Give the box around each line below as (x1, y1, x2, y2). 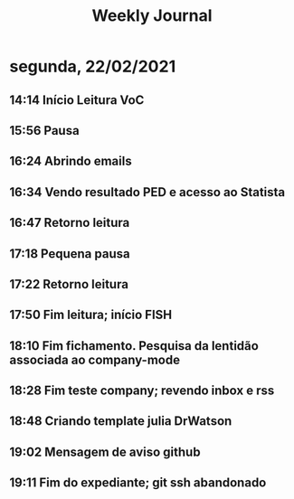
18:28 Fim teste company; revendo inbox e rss (9, 383, 275, 399)
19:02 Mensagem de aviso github (9, 444, 201, 459)
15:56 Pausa (9, 123, 80, 138)
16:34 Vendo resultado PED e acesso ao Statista (9, 184, 286, 200)
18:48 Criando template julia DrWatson (9, 413, 232, 429)
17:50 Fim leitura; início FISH (9, 307, 173, 323)
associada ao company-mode (9, 352, 181, 367)
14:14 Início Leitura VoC (9, 92, 145, 108)
